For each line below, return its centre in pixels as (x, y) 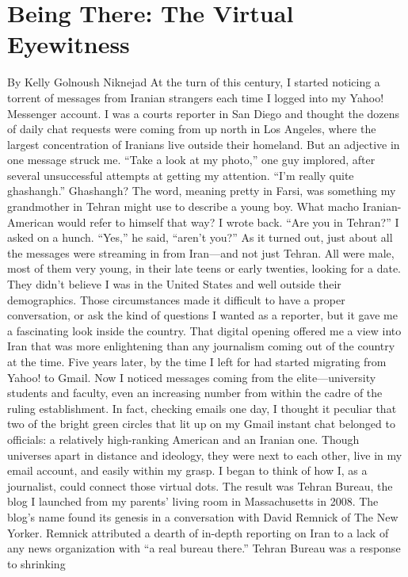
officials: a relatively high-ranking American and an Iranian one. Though (183, 439)
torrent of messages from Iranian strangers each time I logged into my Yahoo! (196, 97)
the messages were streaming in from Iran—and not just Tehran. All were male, (201, 252)
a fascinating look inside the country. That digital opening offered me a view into (204, 330)
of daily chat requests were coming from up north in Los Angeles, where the (192, 129)
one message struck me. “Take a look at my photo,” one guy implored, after (191, 160)
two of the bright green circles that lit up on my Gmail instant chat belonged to (201, 424)
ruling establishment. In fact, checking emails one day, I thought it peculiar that (202, 408)
